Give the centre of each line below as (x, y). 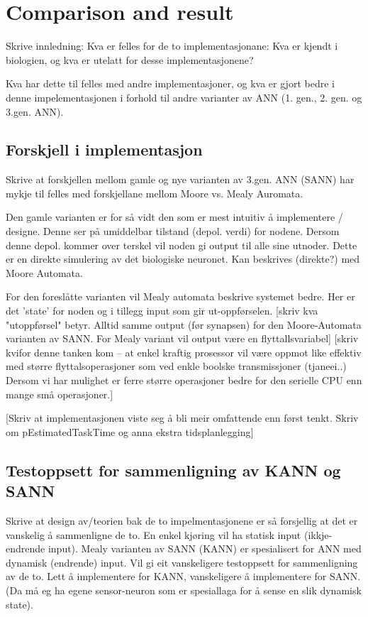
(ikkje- (318, 534)
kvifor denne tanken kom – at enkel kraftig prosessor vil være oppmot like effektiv (184, 352)
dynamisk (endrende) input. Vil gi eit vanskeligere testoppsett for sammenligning (182, 562)
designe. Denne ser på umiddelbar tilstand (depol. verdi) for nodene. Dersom (173, 231)
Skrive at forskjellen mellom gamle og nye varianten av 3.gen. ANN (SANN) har (180, 179)
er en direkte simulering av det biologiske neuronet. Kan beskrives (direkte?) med (183, 259)
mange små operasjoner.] (60, 394)
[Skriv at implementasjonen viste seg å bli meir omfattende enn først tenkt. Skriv (182, 418)
